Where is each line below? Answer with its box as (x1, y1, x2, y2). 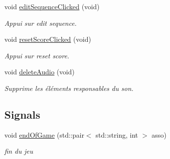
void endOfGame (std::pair (4, 129, 84, 140)
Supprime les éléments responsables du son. (4, 83, 133, 93)
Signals (4, 106, 40, 122)
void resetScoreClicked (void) (4, 34, 91, 44)
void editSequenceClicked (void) (4, 1, 100, 11)
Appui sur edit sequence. (4, 18, 77, 28)
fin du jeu (4, 146, 33, 156)
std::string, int (95, 129, 138, 140)
